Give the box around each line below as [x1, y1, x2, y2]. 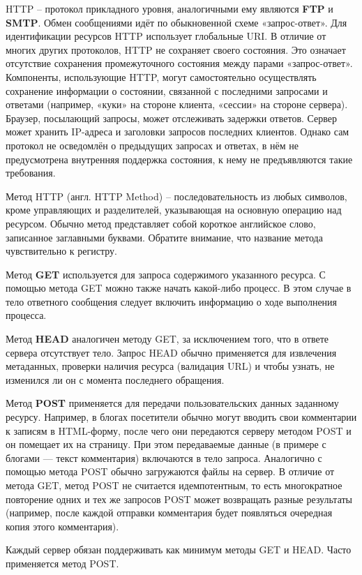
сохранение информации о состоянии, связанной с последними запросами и [6, 83, 328, 98]
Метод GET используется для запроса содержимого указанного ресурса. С [6, 267, 326, 281]
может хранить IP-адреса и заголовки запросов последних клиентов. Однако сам [6, 124, 349, 139]
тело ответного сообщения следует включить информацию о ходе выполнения [6, 294, 338, 308]
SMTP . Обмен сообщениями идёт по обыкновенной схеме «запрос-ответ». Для [6, 15, 347, 29]
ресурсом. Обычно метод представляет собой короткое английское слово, [6, 216, 316, 230]
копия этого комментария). [6, 518, 119, 533]
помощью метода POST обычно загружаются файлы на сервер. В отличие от [6, 464, 335, 479]
